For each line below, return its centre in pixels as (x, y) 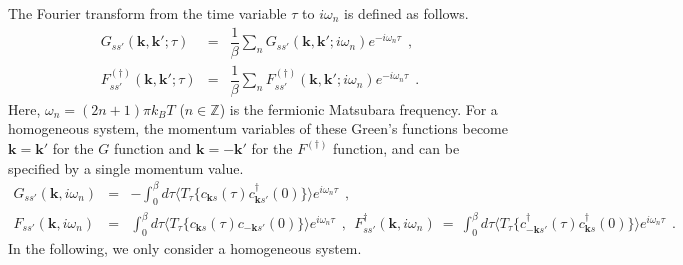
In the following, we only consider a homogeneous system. (185, 247)
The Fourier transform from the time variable (147, 13)
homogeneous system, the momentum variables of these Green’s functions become (258, 128)
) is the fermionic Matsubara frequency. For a (358, 108)
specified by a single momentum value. (126, 167)
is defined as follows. (406, 13)
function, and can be (396, 147)
